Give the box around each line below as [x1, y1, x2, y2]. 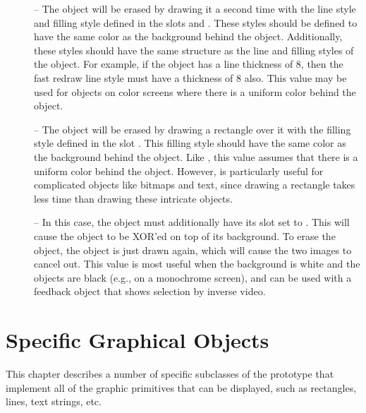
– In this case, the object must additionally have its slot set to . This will [34, 215, 350, 229]
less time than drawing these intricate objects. [34, 191, 233, 205]
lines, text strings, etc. [6, 394, 102, 409]
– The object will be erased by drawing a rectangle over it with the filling [34, 121, 351, 136]
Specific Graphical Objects [6, 325, 269, 354]
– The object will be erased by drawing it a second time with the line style [34, 1, 356, 16]
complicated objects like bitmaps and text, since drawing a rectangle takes [34, 177, 355, 192]
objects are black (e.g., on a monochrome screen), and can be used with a [34, 270, 352, 285]
